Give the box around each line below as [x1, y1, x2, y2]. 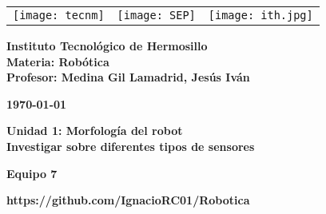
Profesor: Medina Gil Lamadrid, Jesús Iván [6, 69, 250, 85]
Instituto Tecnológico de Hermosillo [6, 38, 208, 53]
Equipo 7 [6, 164, 58, 181]
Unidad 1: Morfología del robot [6, 122, 183, 139]
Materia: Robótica [6, 53, 109, 69]
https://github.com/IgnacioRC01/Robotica [6, 192, 250, 208]
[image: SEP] [117, 9, 196, 22]
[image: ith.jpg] [208, 9, 313, 22]
